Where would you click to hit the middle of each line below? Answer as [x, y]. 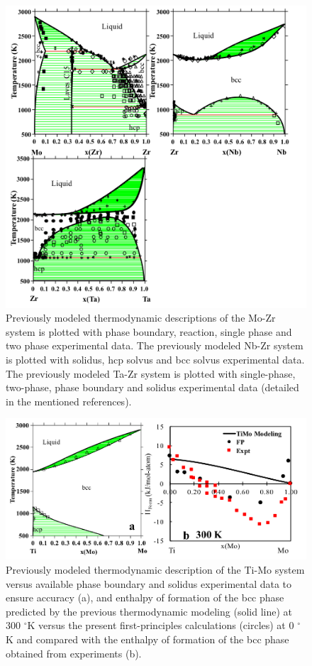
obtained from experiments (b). [74, 653]
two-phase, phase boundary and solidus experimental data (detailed [152, 387]
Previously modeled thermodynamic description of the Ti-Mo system [155, 570]
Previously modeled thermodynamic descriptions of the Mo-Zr [141, 318]
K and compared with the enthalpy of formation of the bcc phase [147, 639]
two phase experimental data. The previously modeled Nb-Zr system [155, 345]
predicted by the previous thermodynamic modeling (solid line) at [149, 611]
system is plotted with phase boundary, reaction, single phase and [149, 331]
